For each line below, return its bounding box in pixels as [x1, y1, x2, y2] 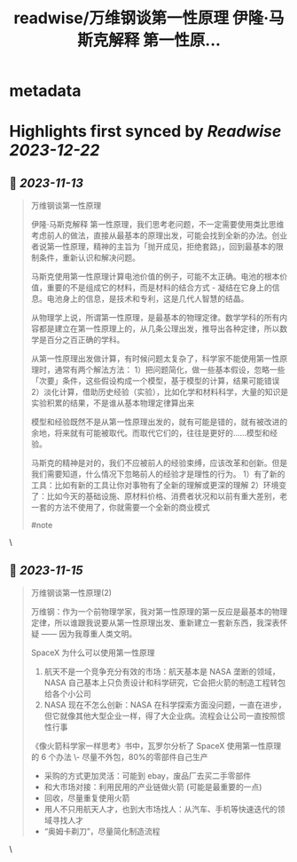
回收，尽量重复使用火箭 [43, 793, 130, 803]
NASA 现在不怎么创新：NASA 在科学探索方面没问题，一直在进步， [43, 700, 286, 710]
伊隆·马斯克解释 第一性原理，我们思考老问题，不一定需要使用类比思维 [30, 219, 285, 230]
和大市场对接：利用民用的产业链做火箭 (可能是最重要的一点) [43, 782, 262, 792]
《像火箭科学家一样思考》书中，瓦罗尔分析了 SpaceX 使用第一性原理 [30, 740, 282, 751]
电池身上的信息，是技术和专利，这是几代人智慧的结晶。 [46, 294, 249, 304]
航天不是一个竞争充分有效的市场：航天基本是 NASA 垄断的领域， [43, 667, 281, 676]
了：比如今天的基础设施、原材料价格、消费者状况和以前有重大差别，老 [30, 491, 288, 502]
